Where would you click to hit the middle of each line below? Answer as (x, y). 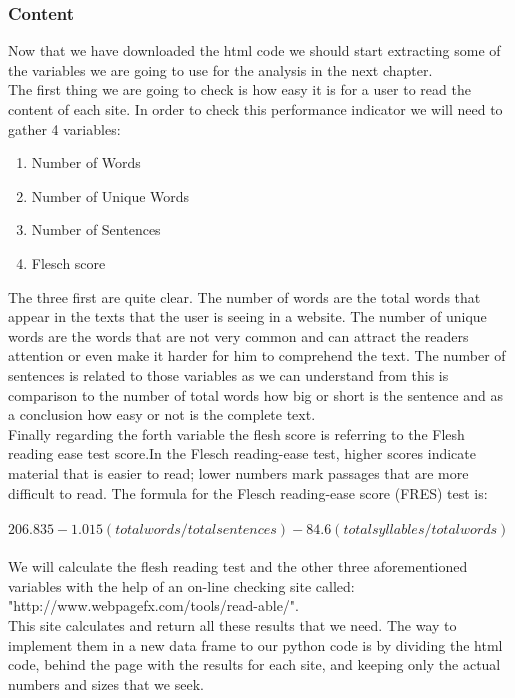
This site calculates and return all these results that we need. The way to (232, 625)
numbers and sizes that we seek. (106, 683)
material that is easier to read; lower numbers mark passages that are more (238, 472)
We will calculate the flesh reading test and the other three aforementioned (238, 566)
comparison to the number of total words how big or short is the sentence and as (255, 394)
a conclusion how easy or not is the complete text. (162, 414)
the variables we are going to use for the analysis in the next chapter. (220, 69)
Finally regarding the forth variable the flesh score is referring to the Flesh (236, 433)
